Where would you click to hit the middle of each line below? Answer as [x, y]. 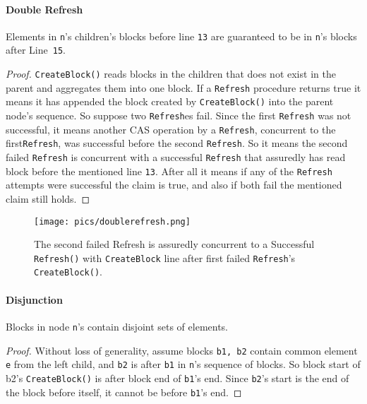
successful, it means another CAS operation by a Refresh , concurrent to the [171, 129]
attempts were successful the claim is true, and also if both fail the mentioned [174, 185]
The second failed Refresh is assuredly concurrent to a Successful [174, 244]
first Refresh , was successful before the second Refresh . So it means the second [177, 143]
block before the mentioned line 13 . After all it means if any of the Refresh [169, 171]
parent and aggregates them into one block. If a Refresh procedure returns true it [183, 87]
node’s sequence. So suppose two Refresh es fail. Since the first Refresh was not [179, 115]
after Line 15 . [36, 50]
